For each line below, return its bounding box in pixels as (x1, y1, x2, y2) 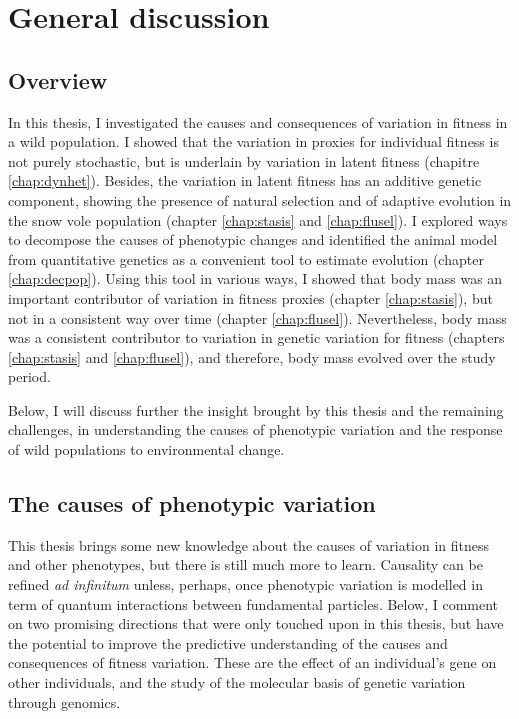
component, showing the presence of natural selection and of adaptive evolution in (8, 189, 512, 210)
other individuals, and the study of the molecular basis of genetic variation (8, 672, 466, 693)
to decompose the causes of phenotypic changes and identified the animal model (8, 229, 498, 250)
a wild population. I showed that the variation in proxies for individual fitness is (8, 131, 499, 152)
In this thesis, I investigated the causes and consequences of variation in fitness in (8, 111, 508, 132)
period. (8, 366, 51, 387)
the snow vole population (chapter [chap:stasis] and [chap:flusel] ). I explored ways (8, 209, 508, 230)
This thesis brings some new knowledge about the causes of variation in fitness (8, 534, 490, 555)
